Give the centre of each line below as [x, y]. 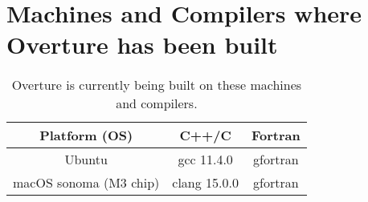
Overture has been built [142, 44]
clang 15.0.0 [205, 183]
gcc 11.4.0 [205, 160]
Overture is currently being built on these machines [157, 85]
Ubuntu [86, 160]
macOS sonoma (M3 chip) [86, 183]
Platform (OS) [86, 135]
